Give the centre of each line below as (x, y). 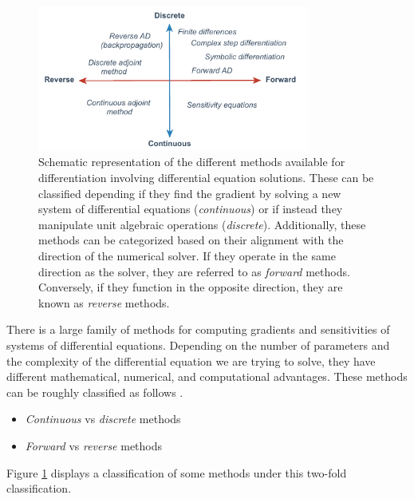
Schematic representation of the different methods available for (192, 162)
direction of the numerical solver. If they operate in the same (187, 255)
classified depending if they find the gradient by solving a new (190, 193)
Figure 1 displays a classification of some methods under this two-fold (177, 472)
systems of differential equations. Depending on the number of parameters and (198, 345)
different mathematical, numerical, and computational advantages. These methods (207, 376)
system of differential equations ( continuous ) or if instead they (191, 209)
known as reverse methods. (104, 302)
